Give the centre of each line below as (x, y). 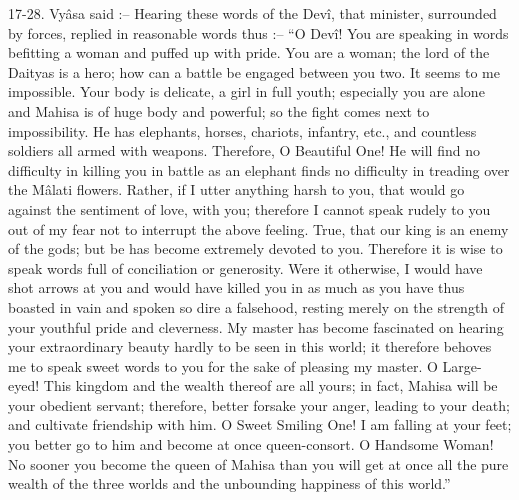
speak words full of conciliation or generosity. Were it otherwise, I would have (245, 267)
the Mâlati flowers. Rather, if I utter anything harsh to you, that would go (236, 189)
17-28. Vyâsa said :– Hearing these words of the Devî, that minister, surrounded (252, 13)
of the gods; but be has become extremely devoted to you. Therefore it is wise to (255, 248)
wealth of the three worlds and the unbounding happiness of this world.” (229, 483)
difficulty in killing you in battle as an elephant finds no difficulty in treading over (259, 169)
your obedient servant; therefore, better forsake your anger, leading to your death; (259, 404)
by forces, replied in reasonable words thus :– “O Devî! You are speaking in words (258, 32)
